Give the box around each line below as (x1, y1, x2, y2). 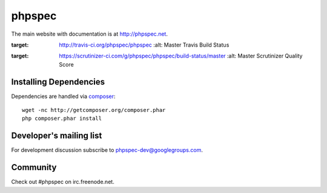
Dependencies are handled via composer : (11, 93, 116, 100)
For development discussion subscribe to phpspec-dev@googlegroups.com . (11, 146, 203, 154)
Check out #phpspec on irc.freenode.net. (11, 178, 114, 186)
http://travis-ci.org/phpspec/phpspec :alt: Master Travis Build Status (59, 41, 230, 48)
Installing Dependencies (11, 76, 105, 87)
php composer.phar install (22, 115, 102, 122)
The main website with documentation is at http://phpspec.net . (11, 30, 168, 38)
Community (11, 162, 57, 172)
